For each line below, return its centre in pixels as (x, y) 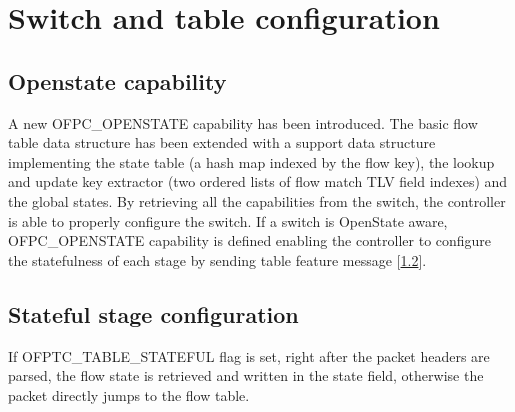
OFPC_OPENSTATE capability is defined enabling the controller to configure (250, 240)
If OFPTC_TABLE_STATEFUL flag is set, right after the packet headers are (249, 355)
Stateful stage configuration (153, 313)
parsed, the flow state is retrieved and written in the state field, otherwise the (246, 375)
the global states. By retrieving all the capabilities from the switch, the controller (257, 200)
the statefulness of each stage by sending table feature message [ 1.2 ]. (217, 259)
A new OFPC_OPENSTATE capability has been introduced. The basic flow (243, 122)
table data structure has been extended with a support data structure (222, 142)
